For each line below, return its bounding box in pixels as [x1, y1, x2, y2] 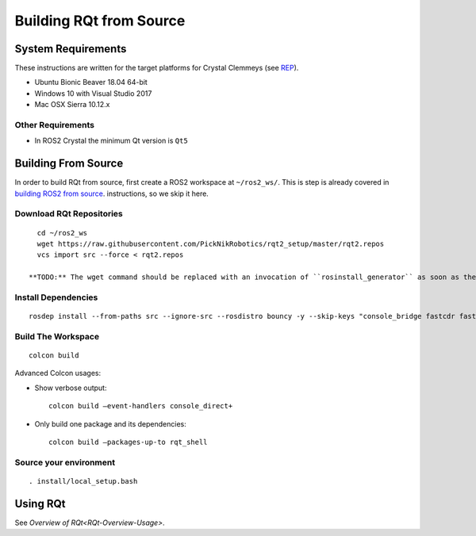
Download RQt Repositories [14, 209, 123, 220]
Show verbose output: [34, 383, 107, 392]
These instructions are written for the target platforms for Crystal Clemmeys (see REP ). [14, 63, 299, 73]
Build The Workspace [14, 331, 99, 342]
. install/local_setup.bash [29, 477, 138, 485]
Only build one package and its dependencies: [34, 419, 186, 428]
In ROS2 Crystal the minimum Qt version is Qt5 [34, 136, 188, 146]
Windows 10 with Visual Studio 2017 [34, 88, 152, 98]
